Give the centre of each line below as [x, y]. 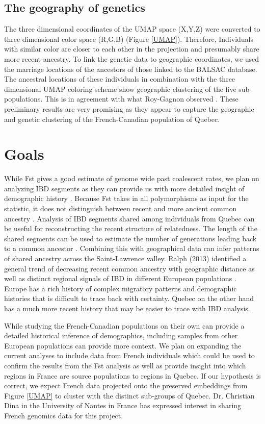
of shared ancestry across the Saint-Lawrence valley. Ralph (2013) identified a [125, 258]
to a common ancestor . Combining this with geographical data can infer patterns [132, 248]
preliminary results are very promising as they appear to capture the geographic [129, 108]
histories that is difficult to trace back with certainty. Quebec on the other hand [129, 298]
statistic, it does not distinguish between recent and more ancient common [121, 208]
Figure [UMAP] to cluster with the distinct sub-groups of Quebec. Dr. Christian [129, 395]
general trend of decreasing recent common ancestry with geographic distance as [129, 268]
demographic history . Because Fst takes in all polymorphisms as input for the [126, 198]
